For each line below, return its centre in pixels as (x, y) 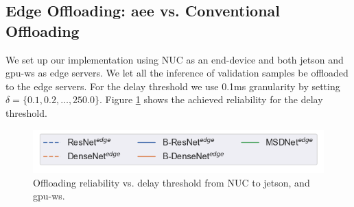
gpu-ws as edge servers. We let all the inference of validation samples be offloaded (177, 73)
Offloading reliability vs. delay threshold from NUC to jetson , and (172, 182)
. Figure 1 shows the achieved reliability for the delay (211, 99)
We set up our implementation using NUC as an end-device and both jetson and (175, 59)
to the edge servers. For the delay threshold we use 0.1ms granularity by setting (173, 86)
